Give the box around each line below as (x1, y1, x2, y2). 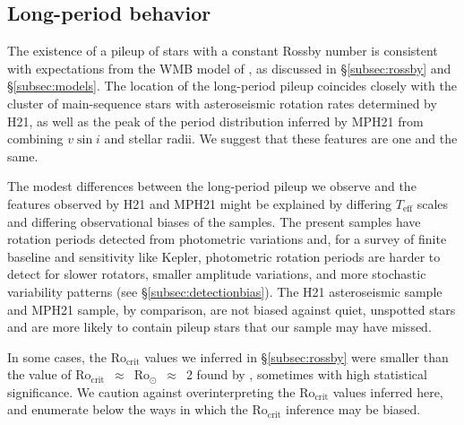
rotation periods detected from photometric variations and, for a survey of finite (7, 230, 447, 248)
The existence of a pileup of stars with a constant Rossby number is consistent (7, 41, 438, 60)
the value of (7, 365, 72, 384)
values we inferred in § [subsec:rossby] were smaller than (144, 347, 449, 366)
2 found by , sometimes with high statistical (185, 365, 427, 384)
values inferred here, (332, 382, 443, 401)
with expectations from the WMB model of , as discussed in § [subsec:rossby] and (7, 58, 451, 77)
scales (417, 194, 449, 212)
